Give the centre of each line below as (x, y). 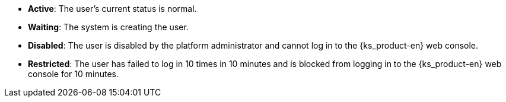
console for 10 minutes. (74, 74)
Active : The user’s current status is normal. (112, 9)
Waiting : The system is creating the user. (108, 27)
